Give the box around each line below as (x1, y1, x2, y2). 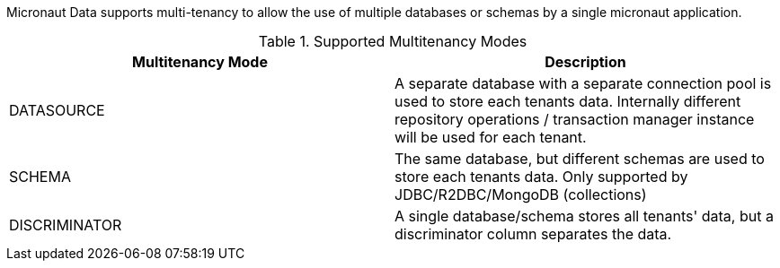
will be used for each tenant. (394, 128, 587, 146)
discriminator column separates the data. (394, 225, 672, 243)
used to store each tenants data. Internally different (394, 92, 741, 110)
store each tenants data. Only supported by (394, 168, 688, 186)
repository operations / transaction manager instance (394, 110, 755, 128)
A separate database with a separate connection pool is (394, 74, 772, 92)
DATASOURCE (9, 101, 105, 119)
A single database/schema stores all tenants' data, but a (394, 207, 774, 225)
